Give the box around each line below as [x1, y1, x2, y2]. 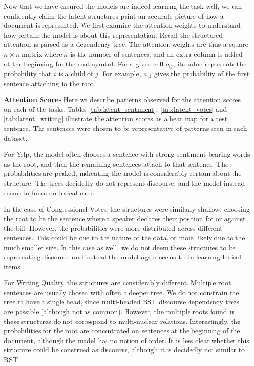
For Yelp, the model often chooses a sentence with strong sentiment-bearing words [4, 149, 250, 159]
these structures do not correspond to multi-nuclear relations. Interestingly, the [4, 316, 241, 326]
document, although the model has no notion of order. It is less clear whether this [4, 335, 249, 345]
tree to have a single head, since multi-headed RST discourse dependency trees [4, 297, 240, 307]
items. [4, 261, 22, 271]
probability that [4, 68, 52, 79]
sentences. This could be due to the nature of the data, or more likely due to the [4, 232, 245, 242]
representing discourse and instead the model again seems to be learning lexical [4, 252, 241, 262]
